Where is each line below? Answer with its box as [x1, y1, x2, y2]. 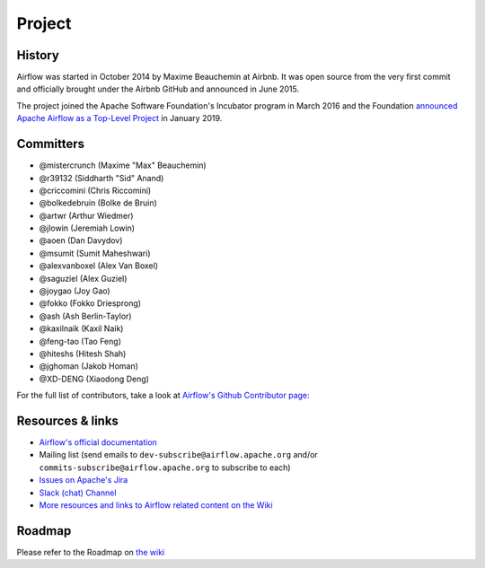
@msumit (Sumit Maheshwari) [39, 248, 152, 258]
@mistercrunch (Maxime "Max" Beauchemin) [39, 160, 207, 170]
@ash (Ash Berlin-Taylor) [39, 310, 132, 321]
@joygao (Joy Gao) [39, 285, 111, 296]
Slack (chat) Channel [39, 487, 117, 498]
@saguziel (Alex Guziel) [39, 273, 128, 284]
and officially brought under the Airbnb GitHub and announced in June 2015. [16, 83, 300, 94]
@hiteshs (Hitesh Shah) [39, 348, 127, 359]
